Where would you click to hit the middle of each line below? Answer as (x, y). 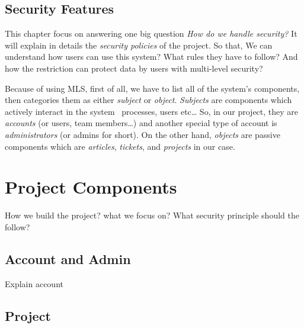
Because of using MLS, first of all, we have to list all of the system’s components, (152, 88)
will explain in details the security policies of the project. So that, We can (139, 45)
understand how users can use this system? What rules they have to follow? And (151, 57)
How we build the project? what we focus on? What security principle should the (152, 215)
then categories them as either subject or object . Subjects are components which (148, 100)
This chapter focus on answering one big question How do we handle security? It (151, 33)
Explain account (34, 283)
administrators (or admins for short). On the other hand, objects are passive (143, 134)
